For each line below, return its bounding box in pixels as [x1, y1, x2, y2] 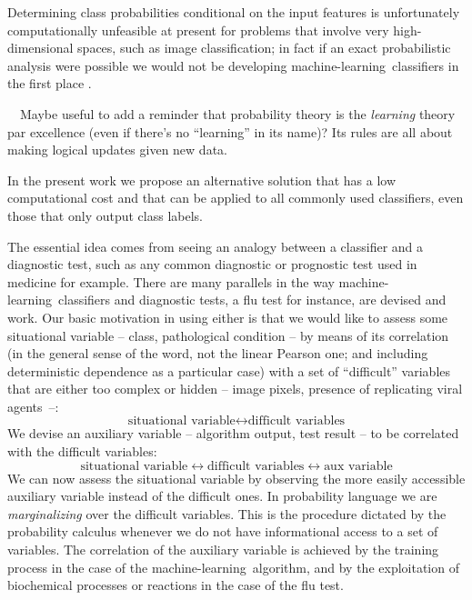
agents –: [7, 396, 59, 415]
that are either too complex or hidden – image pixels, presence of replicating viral [7, 379, 463, 398]
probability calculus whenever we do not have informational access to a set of [7, 522, 438, 541]
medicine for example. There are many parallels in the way [7, 272, 335, 291]
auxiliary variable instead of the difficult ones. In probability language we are [7, 486, 437, 505]
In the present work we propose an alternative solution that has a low [7, 170, 397, 189]
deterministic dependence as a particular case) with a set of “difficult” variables [7, 361, 451, 380]
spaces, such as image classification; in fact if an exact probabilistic [77, 38, 451, 57]
